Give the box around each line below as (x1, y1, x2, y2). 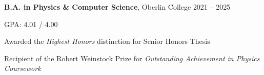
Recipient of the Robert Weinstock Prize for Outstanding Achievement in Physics (4, 53, 260, 63)
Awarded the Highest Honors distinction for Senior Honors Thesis (4, 36, 210, 46)
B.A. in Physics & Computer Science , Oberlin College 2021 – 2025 (4, 2, 231, 12)
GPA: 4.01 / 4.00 (4, 18, 58, 29)
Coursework (4, 63, 41, 73)
